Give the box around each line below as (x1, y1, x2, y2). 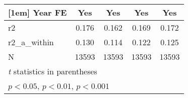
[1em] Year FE (8, 7, 67, 18)
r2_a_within (8, 36, 54, 48)
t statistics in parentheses (8, 65, 97, 77)
